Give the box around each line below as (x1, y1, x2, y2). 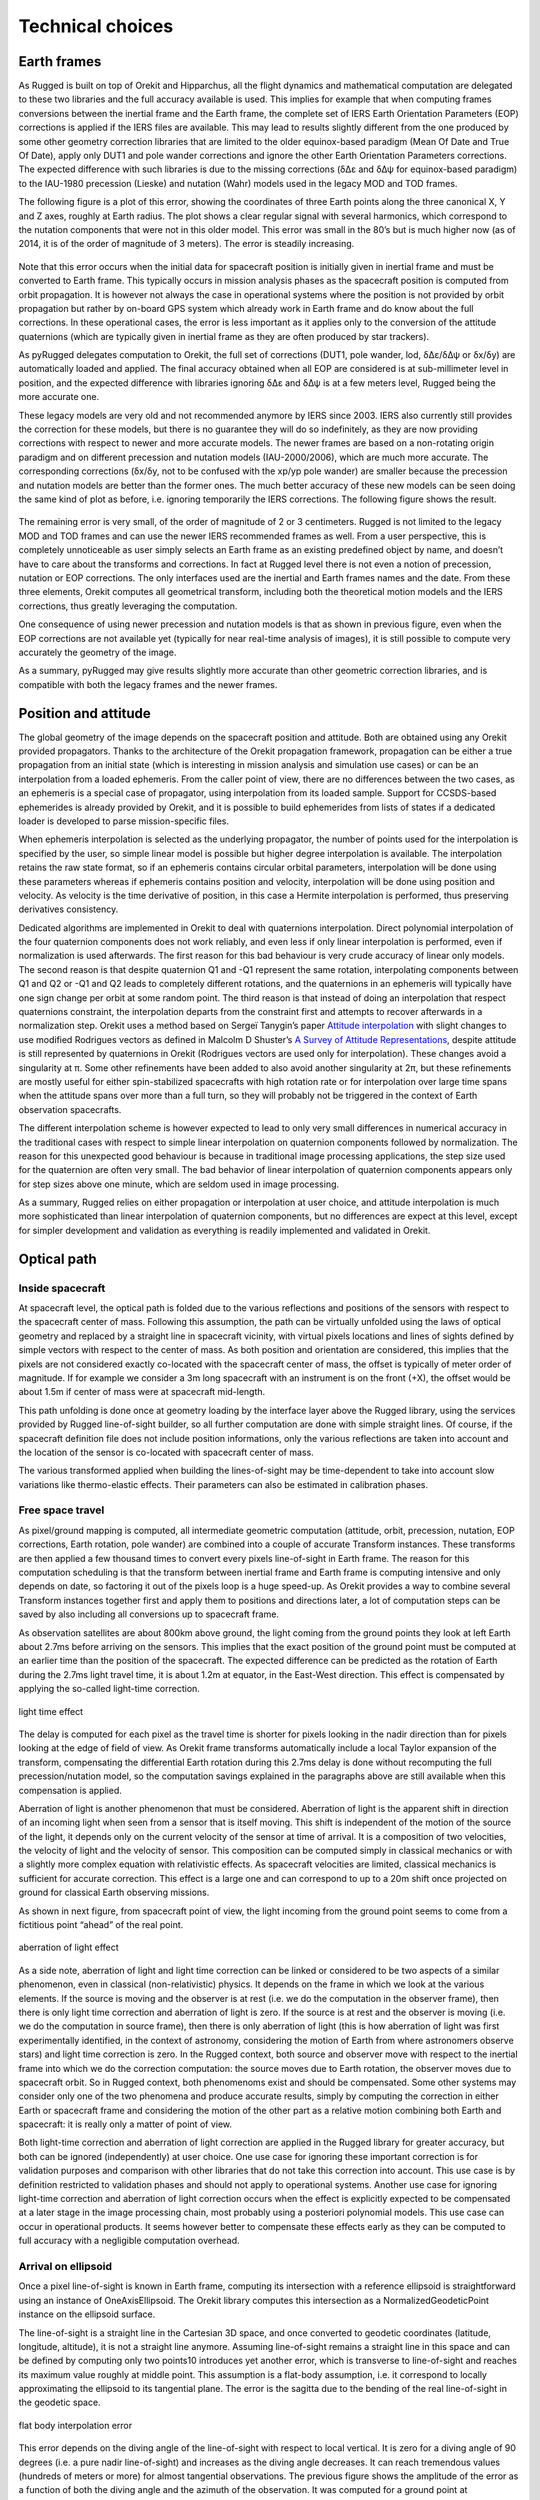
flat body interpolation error (18, 2419, 133, 2431)
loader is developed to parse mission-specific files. (18, 815, 230, 827)
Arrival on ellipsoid (18, 2259, 113, 2273)
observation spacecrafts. (18, 1103, 122, 1115)
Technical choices (18, 15, 174, 37)
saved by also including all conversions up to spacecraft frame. (18, 1608, 280, 1620)
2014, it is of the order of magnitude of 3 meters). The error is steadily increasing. (18, 238, 355, 250)
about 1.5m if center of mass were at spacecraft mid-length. (18, 1386, 266, 1398)
